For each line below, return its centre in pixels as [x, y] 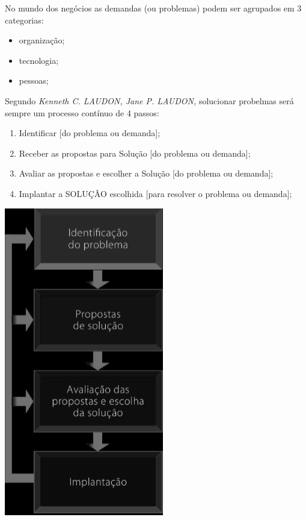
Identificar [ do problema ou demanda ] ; [90, 133]
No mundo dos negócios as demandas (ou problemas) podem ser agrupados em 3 [153, 8]
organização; [42, 40]
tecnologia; [39, 60]
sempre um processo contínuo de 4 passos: [82, 112]
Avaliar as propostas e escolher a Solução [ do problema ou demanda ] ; [146, 173]
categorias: [24, 20]
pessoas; [34, 80]
